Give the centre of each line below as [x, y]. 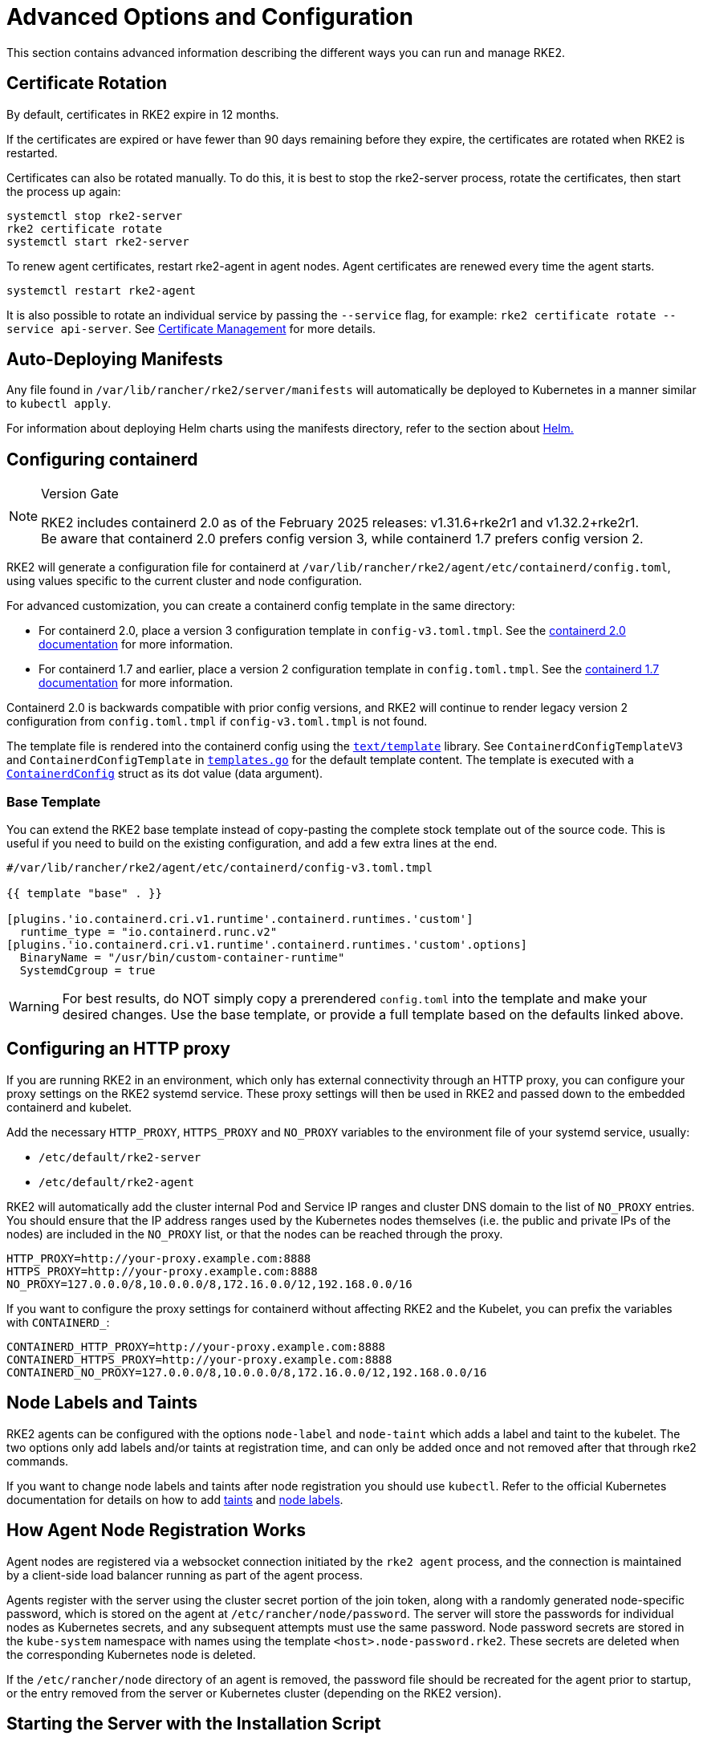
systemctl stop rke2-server [95, 215]
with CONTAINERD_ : [58, 1322]
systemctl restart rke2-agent [102, 290]
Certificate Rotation [87, 83]
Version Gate [80, 494]
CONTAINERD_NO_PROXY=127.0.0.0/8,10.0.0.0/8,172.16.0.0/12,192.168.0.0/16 [247, 1372]
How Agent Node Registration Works [156, 1531]
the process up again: [64, 191]
